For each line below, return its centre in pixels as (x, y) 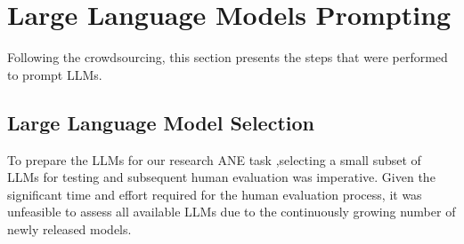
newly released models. (69, 228)
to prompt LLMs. (55, 74)
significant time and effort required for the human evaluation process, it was (215, 194)
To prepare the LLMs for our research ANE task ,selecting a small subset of (214, 159)
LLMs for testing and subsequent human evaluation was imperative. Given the (221, 177)
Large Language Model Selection (161, 122)
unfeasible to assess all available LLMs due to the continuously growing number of (232, 212)
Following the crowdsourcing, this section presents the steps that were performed (228, 57)
